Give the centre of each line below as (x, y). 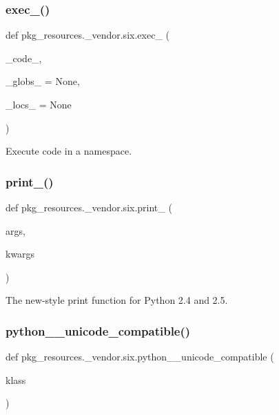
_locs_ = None (39, 104)
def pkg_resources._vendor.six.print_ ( (89, 207)
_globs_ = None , (43, 81)
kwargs (20, 254)
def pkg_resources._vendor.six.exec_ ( (87, 35)
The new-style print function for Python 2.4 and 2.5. (117, 300)
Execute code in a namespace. (69, 151)
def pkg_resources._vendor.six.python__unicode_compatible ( (140, 357)
